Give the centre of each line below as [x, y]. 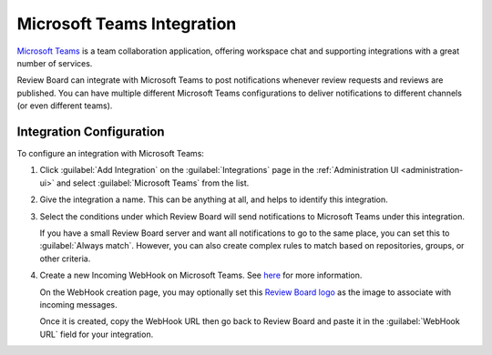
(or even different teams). [65, 106]
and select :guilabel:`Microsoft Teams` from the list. [153, 183]
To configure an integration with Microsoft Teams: [111, 154]
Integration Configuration [91, 132]
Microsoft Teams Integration [127, 24]
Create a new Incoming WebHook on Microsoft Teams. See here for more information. [201, 275]
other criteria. [65, 259]
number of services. [55, 63]
